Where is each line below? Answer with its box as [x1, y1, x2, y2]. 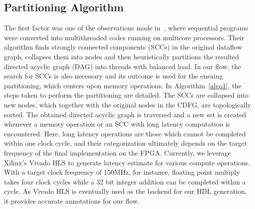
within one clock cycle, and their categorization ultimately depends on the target [4, 138, 247, 148]
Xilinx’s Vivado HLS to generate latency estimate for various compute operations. [4, 157, 250, 167]
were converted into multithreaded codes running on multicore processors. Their [4, 32, 245, 42]
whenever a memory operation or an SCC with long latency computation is [4, 119, 230, 129]
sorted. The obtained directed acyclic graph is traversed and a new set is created [4, 109, 246, 119]
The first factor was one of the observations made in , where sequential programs [4, 23, 248, 33]
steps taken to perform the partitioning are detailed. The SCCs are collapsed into [4, 90, 249, 100]
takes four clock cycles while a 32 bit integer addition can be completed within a [4, 176, 246, 186]
